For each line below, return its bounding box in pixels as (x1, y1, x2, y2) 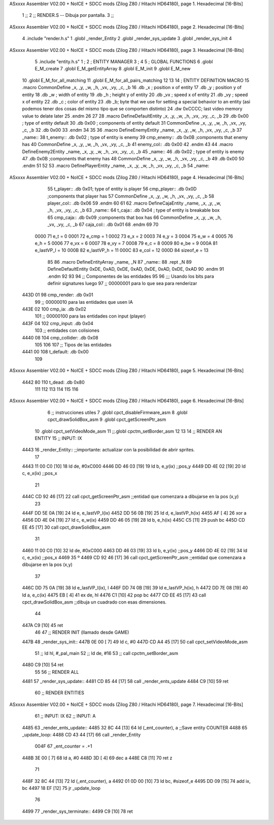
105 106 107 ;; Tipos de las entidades (35, 342, 112, 348)
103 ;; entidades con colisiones (35, 327, 100, 333)
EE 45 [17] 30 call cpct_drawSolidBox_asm (22, 524, 111, 530)
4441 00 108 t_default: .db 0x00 (22, 349, 89, 355)
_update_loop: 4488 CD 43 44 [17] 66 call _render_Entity (22, 732, 141, 738)
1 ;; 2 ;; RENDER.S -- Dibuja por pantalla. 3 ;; (22, 12, 114, 18)
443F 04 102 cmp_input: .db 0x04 (22, 320, 93, 326)
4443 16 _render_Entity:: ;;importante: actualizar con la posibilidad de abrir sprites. (22, 447, 195, 453)
